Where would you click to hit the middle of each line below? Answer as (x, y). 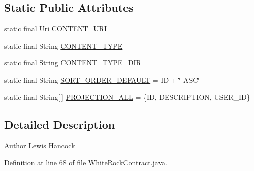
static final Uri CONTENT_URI (55, 29)
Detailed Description (60, 124)
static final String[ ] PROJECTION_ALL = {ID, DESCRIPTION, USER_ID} (127, 97)
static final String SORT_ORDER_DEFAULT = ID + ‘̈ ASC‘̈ (102, 79)
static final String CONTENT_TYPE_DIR (73, 63)
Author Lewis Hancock (40, 145)
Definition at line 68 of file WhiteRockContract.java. (86, 162)
